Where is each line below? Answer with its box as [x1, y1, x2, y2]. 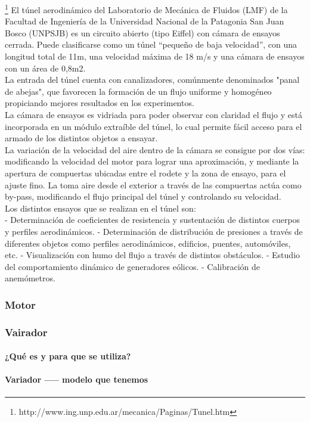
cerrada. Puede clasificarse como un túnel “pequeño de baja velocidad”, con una [5, 38, 297, 51]
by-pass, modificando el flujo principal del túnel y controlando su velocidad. [5, 190, 281, 203]
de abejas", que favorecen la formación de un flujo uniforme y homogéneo [5, 85, 272, 97]
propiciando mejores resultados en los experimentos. [5, 97, 194, 109]
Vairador [5, 324, 48, 339]
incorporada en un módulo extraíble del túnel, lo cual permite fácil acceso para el [5, 120, 302, 132]
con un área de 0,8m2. [5, 61, 86, 74]
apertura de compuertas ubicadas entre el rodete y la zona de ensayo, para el [5, 166, 286, 179]
